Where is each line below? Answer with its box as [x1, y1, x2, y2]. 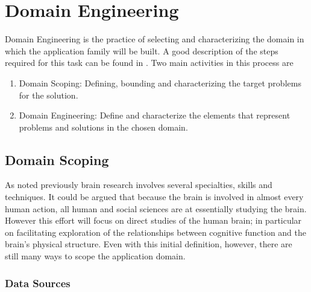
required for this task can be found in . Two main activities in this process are [5, 56, 294, 69]
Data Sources [5, 275, 71, 290]
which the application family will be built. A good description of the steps [5, 44, 278, 57]
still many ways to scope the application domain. [5, 250, 186, 262]
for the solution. [19, 88, 78, 101]
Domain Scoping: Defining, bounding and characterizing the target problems [19, 76, 301, 89]
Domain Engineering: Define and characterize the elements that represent [19, 109, 291, 122]
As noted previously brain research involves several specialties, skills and [5, 178, 272, 191]
